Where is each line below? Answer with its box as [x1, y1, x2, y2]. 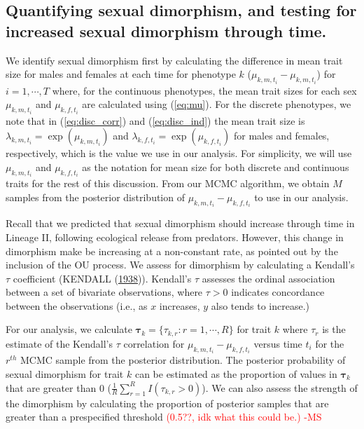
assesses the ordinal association [202, 271, 335, 285]
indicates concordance [231, 285, 325, 299]
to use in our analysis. [254, 189, 349, 204]
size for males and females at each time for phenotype [6, 67, 236, 81]
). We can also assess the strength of [202, 380, 358, 395]
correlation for [123, 336, 185, 350]
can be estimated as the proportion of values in [134, 366, 337, 381]
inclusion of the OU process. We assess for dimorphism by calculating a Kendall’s [6, 257, 355, 272]
